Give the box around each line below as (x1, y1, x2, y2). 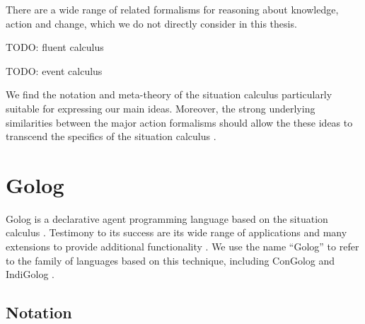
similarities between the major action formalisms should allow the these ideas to (6, 115, 353, 129)
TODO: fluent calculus (6, 40, 104, 54)
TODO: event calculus (6, 63, 103, 78)
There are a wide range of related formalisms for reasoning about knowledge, (6, 2, 339, 16)
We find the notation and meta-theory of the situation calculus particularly (6, 87, 332, 102)
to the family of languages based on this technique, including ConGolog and (6, 253, 335, 267)
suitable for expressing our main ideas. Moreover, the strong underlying (6, 100, 315, 115)
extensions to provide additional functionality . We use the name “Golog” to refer (6, 239, 359, 254)
